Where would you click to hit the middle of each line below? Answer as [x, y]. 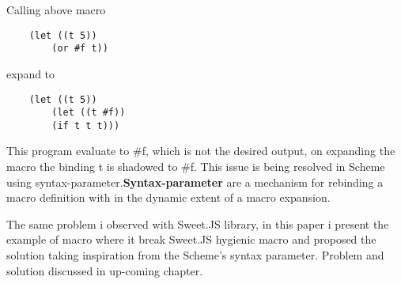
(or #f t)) [80, 49]
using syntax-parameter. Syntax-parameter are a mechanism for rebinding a [195, 182]
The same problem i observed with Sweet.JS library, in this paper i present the [198, 223]
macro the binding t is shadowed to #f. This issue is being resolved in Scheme [196, 167]
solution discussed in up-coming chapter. [105, 270]
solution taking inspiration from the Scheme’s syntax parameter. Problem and [195, 255]
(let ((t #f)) [89, 113]
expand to [31, 73]
